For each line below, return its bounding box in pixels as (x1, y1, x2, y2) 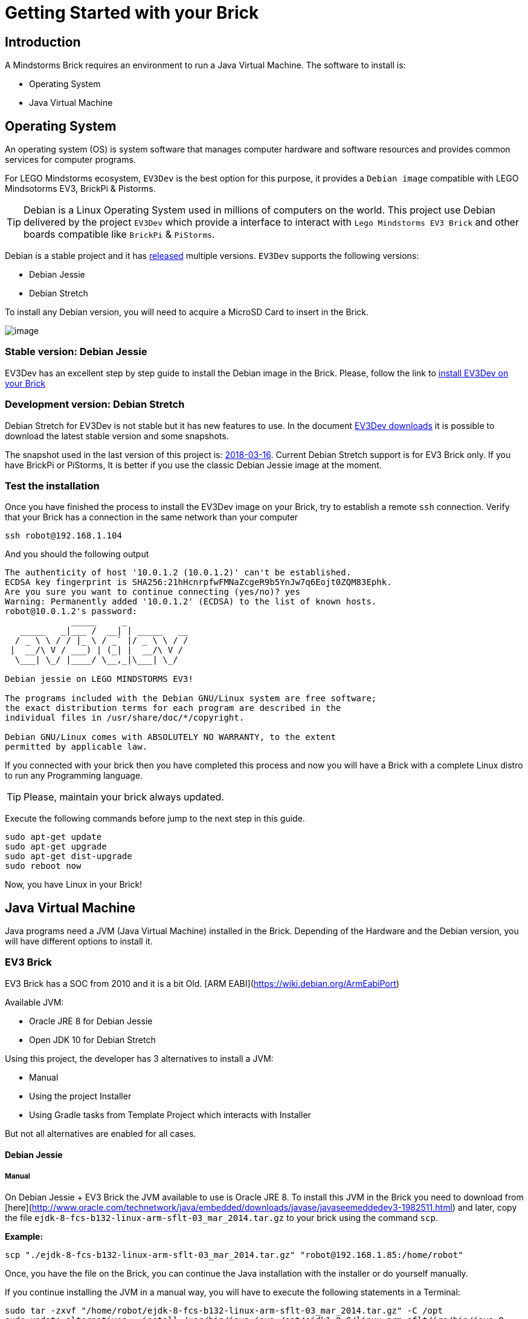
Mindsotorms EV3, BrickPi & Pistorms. (5, 183, 156, 194)
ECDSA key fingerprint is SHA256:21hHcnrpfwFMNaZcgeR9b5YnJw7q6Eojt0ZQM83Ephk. (5, 577, 392, 587)
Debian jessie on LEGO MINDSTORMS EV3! (5, 674, 193, 684)
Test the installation (5, 479, 100, 492)
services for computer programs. (5, 154, 136, 165)
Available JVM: (5, 997, 64, 1007)
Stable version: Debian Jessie (5, 345, 147, 358)
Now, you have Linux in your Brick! (5, 879, 143, 890)
